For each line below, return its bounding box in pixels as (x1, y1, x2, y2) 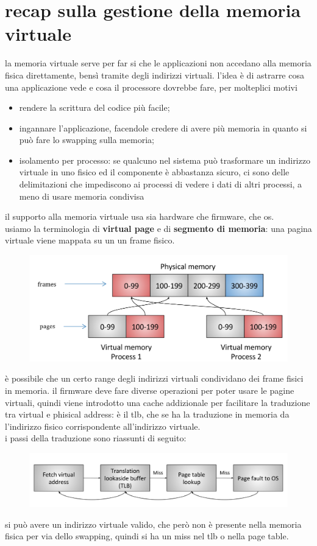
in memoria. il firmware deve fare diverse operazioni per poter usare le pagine (5, 383, 294, 396)
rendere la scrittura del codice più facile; (19, 101, 170, 114)
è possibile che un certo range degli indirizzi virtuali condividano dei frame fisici (5, 372, 304, 385)
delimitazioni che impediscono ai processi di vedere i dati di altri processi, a (19, 178, 302, 191)
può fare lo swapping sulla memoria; (19, 133, 154, 146)
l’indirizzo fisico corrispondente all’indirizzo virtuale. (5, 419, 201, 432)
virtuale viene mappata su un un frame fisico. (5, 234, 175, 247)
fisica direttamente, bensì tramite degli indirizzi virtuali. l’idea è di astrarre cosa (5, 68, 304, 81)
